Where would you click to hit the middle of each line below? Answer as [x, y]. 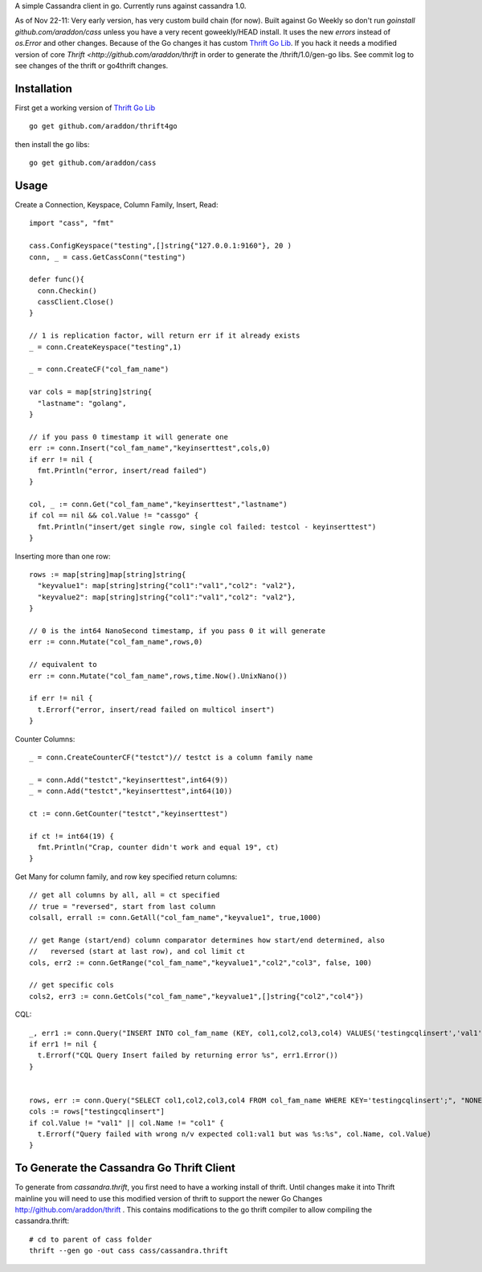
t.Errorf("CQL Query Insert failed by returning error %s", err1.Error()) [188, 1055]
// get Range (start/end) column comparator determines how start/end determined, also [207, 940]
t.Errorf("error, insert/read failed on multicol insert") [156, 710]
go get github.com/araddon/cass [93, 163]
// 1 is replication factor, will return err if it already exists [165, 336]
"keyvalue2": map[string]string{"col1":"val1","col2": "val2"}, [167, 597]
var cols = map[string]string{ [91, 392]
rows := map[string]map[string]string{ [108, 575]
